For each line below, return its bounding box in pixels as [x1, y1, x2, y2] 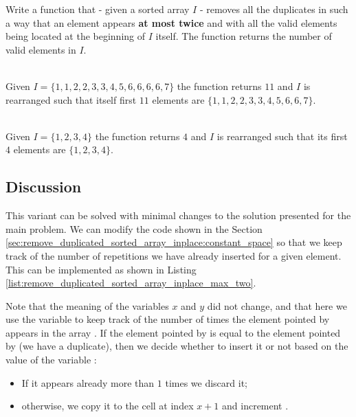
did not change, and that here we [207, 298, 347, 313]
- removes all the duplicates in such [199, 2, 348, 16]
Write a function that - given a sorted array [5, 2, 190, 16]
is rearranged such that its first [216, 128, 348, 143]
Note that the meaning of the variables [5, 298, 169, 313]
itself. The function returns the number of [155, 29, 332, 43]
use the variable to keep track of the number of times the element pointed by [5, 312, 330, 326]
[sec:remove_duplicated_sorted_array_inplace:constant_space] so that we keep [5, 235, 342, 249]
